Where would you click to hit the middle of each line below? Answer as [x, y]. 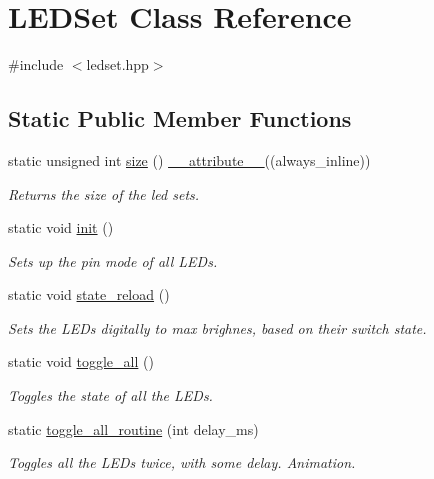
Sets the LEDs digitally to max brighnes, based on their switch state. [217, 327]
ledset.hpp [117, 64]
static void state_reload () [89, 294]
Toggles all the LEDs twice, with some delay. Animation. [182, 462]
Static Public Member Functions [180, 118]
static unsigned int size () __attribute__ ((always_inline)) [189, 159]
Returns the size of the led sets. [104, 193]
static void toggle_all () [81, 361]
